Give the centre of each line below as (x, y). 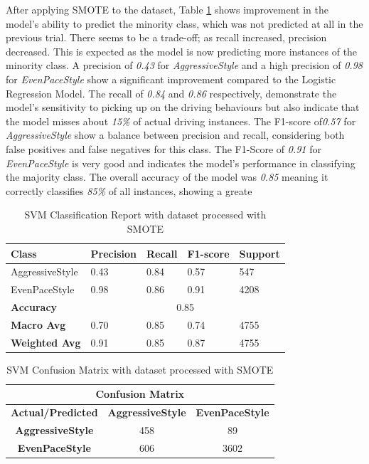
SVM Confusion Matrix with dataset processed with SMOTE (140, 369)
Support (260, 253)
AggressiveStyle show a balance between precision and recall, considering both (175, 135)
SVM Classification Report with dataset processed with (145, 215)
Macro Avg (38, 324)
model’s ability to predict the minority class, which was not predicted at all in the (184, 23)
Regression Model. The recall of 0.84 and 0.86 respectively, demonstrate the (171, 93)
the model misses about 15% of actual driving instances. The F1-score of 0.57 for (181, 121)
